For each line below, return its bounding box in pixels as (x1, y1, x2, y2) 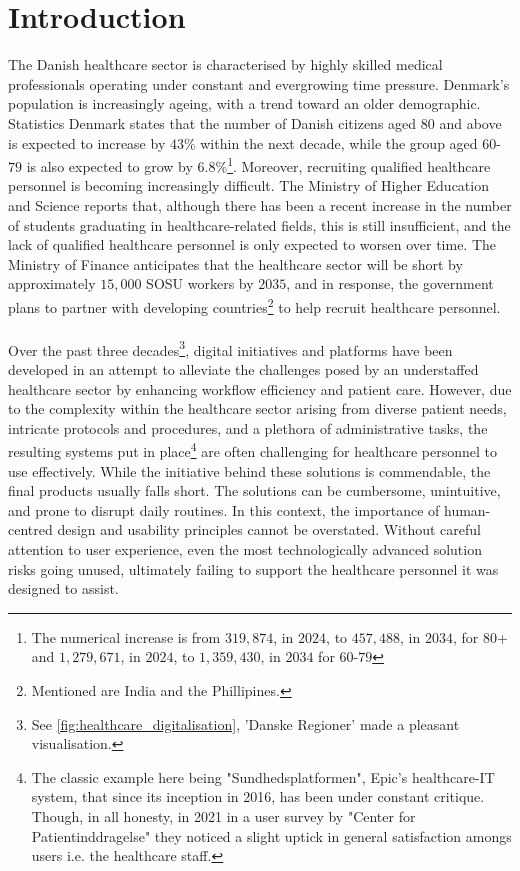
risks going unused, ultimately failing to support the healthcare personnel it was (8, 558, 499, 579)
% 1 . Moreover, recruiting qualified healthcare (215, 153, 491, 176)
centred (8, 519, 53, 540)
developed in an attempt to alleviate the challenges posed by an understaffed (8, 359, 479, 379)
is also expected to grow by (26, 155, 193, 176)
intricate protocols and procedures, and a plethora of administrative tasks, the (8, 417, 488, 438)
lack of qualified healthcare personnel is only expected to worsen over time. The (8, 234, 497, 255)
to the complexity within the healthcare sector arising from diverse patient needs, (8, 398, 507, 419)
